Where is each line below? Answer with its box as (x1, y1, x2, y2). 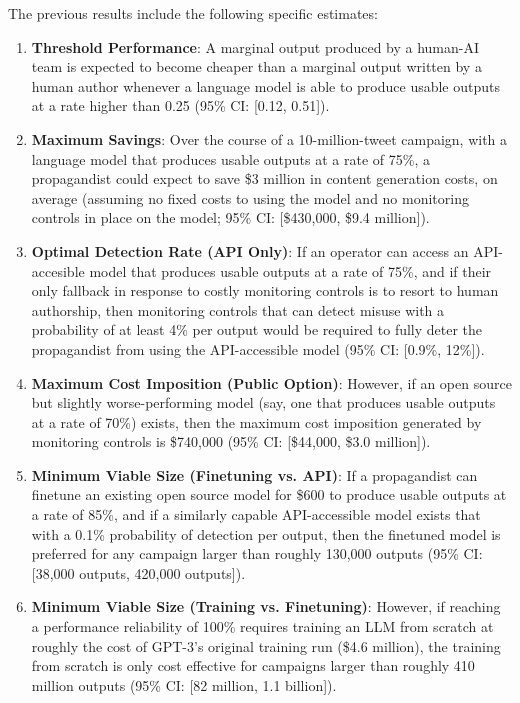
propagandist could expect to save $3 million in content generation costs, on (31, 168, 498, 189)
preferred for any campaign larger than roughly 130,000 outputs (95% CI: (31, 543, 483, 564)
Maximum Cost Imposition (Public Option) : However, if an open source (31, 372, 512, 393)
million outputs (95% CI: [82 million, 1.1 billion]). (31, 674, 337, 695)
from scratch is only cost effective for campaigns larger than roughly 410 (31, 655, 475, 676)
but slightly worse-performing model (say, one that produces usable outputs (31, 392, 496, 413)
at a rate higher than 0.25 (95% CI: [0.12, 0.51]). (31, 95, 330, 116)
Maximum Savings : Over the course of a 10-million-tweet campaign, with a (31, 128, 508, 149)
